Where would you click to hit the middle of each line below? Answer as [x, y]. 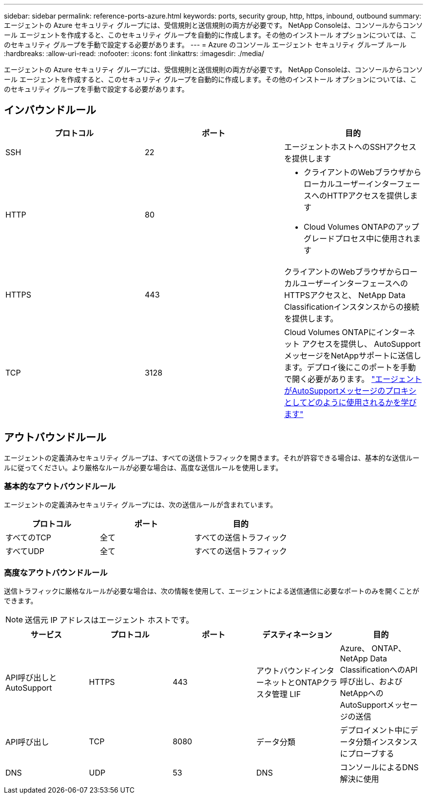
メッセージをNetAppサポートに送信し [352, 355]
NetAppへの [362, 693]
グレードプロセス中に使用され [358, 238]
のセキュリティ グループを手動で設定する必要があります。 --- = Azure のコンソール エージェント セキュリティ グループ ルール [205, 45]
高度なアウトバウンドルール [56, 572]
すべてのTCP [28, 538]
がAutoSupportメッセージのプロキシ [350, 390]
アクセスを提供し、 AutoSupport [361, 344]
